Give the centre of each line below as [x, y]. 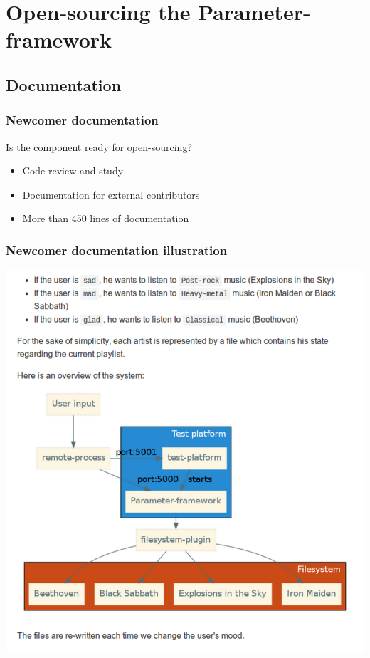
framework [59, 40]
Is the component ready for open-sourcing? [99, 146]
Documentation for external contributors [111, 194]
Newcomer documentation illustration [117, 250]
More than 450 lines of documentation [106, 218]
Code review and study [73, 171]
